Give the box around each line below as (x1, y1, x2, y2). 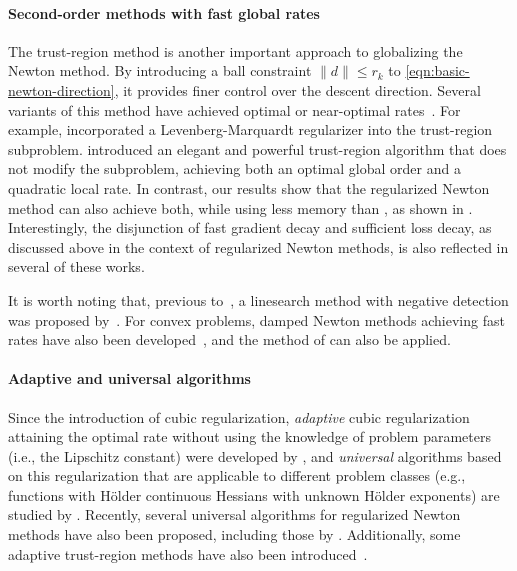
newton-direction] (8, 79, 115, 100)
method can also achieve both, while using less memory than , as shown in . (8, 197, 473, 218)
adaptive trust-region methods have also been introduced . (8, 543, 368, 564)
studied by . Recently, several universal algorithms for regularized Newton (8, 504, 461, 525)
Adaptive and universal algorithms (8, 368, 251, 389)
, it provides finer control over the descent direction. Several (114, 79, 481, 100)
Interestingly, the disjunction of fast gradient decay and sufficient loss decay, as (8, 217, 492, 238)
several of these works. (8, 256, 145, 277)
